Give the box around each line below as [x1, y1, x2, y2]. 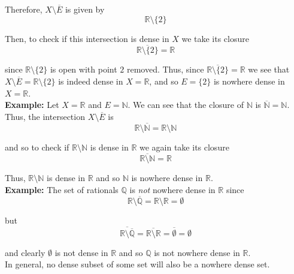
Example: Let [5, 98, 59, 111]
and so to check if [5, 140, 69, 153]
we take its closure [181, 32, 249, 44]
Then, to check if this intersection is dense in [5, 32, 169, 44]
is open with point [50, 63, 117, 76]
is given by [65, 3, 105, 15]
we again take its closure [139, 140, 229, 153]
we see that [248, 63, 290, 76]
